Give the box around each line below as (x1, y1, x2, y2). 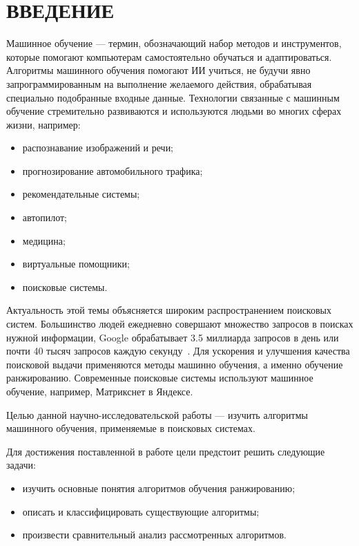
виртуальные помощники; (22, 256, 130, 271)
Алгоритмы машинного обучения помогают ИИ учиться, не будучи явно (6, 63, 311, 77)
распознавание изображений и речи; (22, 140, 174, 155)
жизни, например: (6, 117, 81, 131)
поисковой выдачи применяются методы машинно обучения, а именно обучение (6, 357, 343, 371)
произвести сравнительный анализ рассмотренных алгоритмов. (22, 527, 287, 542)
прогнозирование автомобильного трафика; (22, 163, 203, 178)
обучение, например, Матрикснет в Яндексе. (6, 384, 193, 398)
